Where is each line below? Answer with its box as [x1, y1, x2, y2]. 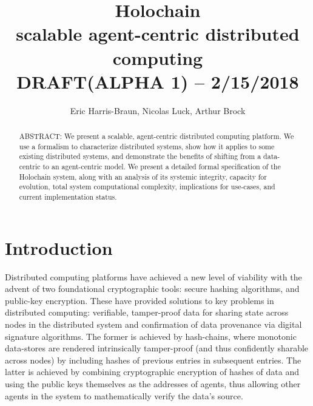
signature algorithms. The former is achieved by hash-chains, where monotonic [5, 330, 297, 342]
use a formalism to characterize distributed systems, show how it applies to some [19, 141, 275, 151]
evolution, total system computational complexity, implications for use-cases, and [19, 181, 275, 192]
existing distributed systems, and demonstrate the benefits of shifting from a [19, 151, 261, 161]
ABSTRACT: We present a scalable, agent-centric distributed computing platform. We [19, 131, 294, 141]
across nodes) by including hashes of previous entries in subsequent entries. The [5, 353, 301, 366]
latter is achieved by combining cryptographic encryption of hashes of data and [5, 365, 299, 378]
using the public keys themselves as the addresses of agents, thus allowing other [5, 377, 301, 390]
